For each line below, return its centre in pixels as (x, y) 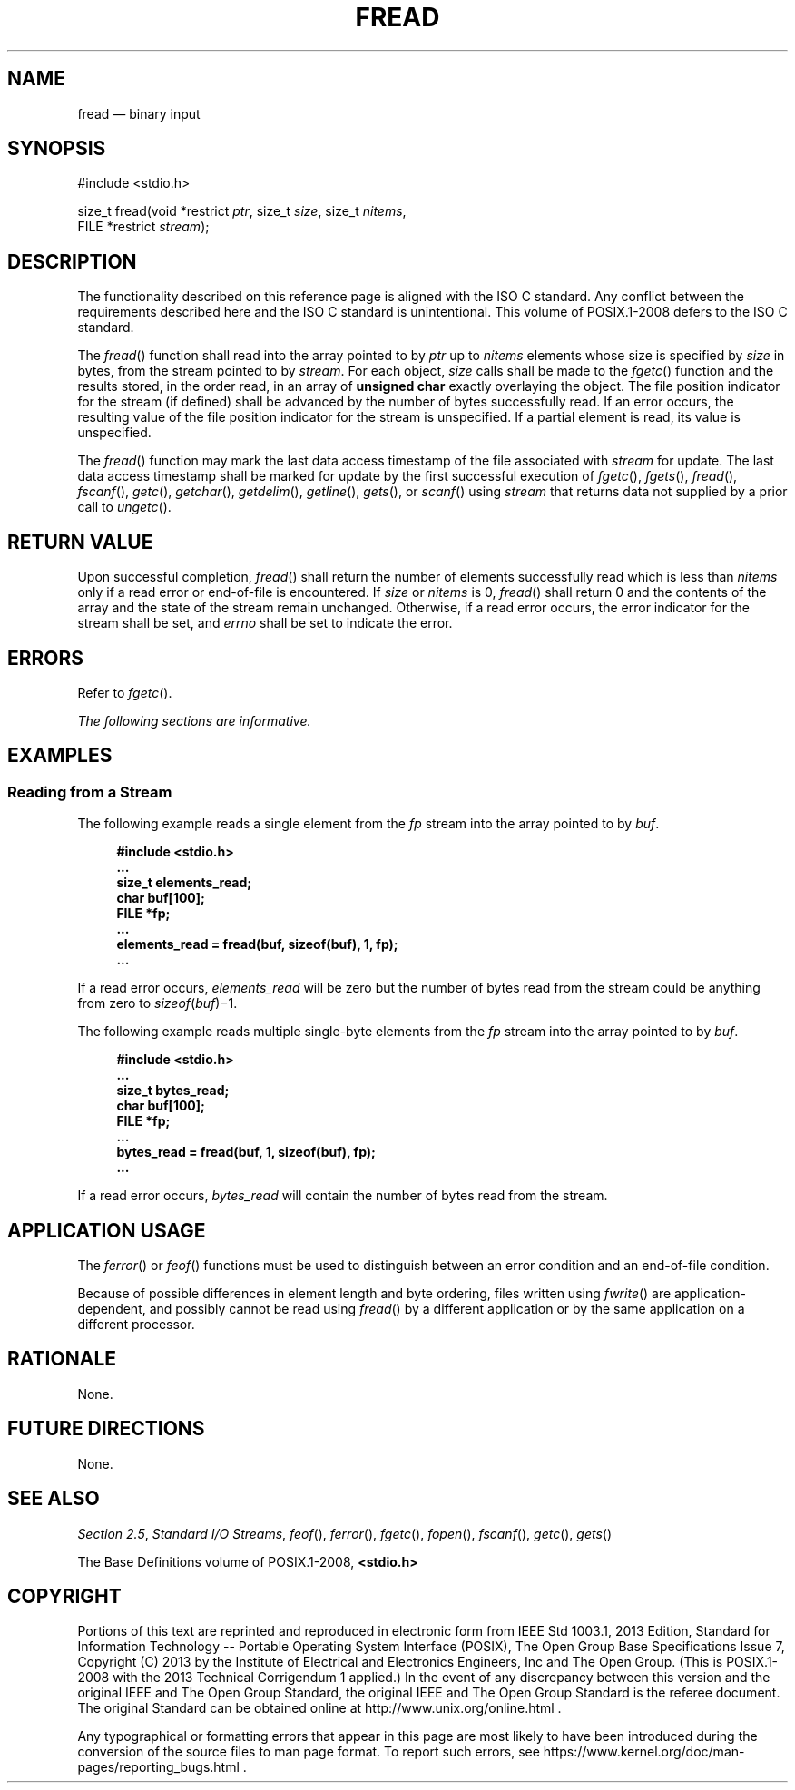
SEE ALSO (54, 1499)
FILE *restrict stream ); (143, 227)
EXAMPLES (60, 756)
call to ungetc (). (124, 507)
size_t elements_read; (184, 883)
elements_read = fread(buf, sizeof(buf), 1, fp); (257, 944)
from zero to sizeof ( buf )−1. (157, 1003)
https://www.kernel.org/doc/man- (644, 1752)
